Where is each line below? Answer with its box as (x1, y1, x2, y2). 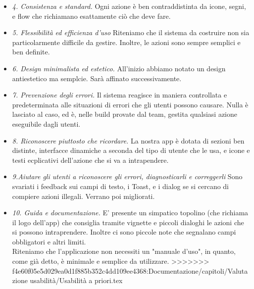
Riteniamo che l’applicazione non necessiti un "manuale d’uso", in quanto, (12, 246, 236, 256)
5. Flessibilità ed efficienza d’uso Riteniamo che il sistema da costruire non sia (12, 27, 250, 38)
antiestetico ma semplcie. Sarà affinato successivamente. (12, 73, 182, 83)
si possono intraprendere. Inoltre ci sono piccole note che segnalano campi (12, 227, 236, 237)
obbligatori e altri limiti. (12, 236, 86, 246)
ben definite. (12, 47, 50, 57)
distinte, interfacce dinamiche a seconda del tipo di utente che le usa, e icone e (12, 145, 250, 155)
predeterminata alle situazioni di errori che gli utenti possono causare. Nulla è (12, 99, 249, 109)
